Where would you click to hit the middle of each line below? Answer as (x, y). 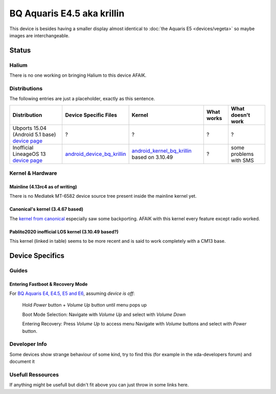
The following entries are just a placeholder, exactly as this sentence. (82, 99)
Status (20, 50)
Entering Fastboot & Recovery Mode (49, 284)
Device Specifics (37, 256)
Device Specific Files (91, 115)
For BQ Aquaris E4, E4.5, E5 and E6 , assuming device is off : (72, 293)
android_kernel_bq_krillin (162, 151)
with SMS (242, 160)
